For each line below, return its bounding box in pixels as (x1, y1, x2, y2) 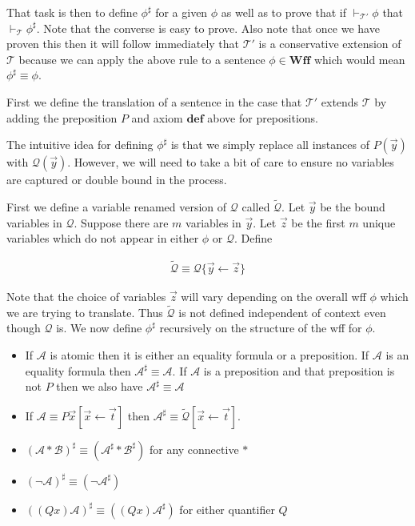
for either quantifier (179, 500, 275, 517)
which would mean (313, 50, 405, 67)
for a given (155, 4, 208, 20)
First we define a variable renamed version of (6, 198, 227, 215)
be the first (291, 214, 345, 231)
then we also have (56, 378, 143, 395)
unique (362, 214, 396, 231)
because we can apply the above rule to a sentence (18, 50, 265, 67)
